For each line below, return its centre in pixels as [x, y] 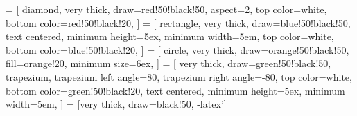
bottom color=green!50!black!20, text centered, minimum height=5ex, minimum [175, 90]
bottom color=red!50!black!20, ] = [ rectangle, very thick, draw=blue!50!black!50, [178, 22]
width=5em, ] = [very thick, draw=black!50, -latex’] [116, 104]
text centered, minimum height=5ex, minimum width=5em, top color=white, [170, 36]
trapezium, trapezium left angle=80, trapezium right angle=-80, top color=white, [179, 76]
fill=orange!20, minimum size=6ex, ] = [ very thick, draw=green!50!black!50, [168, 63]
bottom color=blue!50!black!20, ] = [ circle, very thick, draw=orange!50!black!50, [177, 49]
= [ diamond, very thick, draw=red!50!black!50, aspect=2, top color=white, [166, 9]
